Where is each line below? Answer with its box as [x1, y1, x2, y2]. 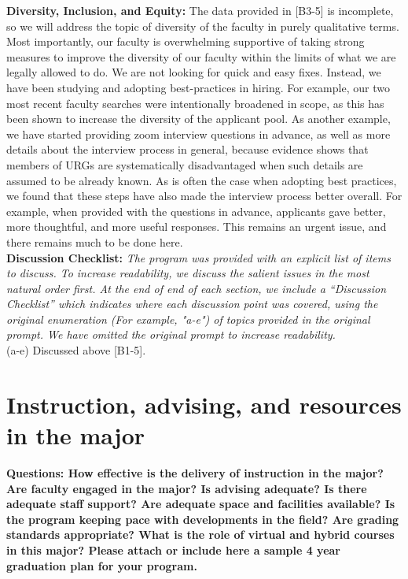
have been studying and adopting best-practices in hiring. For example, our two [6, 79, 390, 95]
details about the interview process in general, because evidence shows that [6, 141, 369, 158]
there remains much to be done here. [6, 233, 183, 250]
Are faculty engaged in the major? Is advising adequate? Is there [6, 480, 367, 496]
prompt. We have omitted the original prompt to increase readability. [6, 326, 336, 343]
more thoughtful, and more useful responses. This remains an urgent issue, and [6, 218, 387, 235]
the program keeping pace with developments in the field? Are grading [6, 510, 399, 527]
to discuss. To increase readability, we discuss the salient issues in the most [6, 265, 369, 281]
